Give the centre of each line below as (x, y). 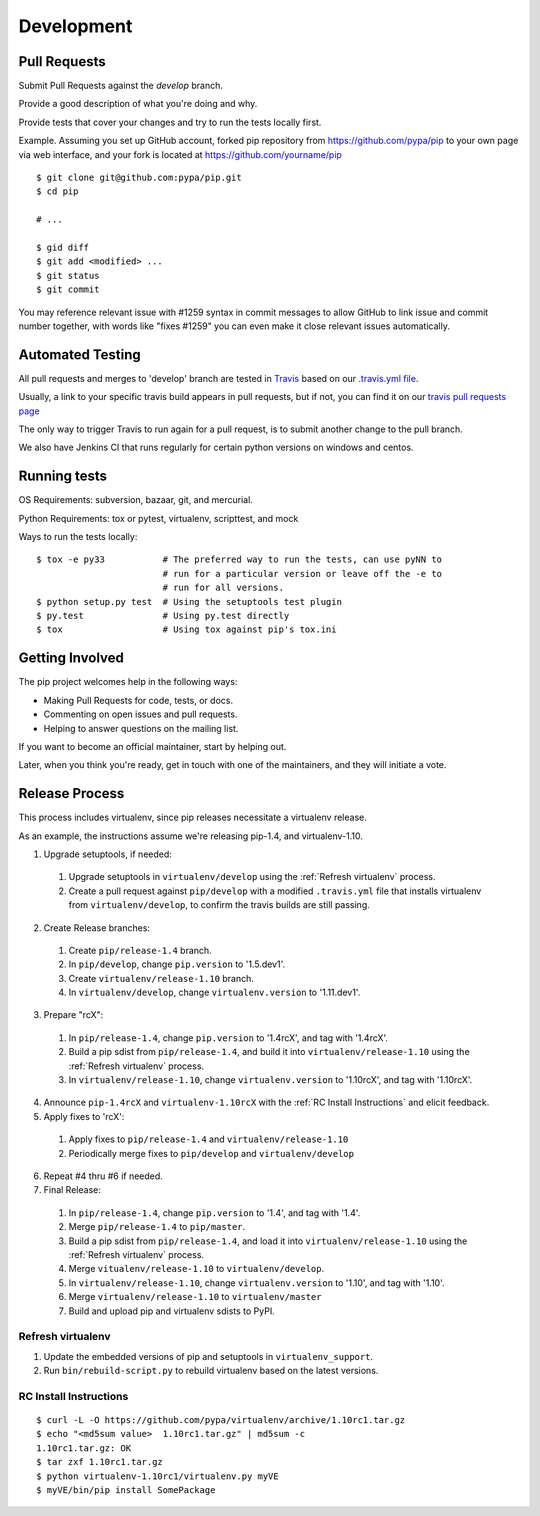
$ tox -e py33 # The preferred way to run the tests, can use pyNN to (239, 559)
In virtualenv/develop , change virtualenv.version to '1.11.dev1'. (214, 992)
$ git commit (68, 289)
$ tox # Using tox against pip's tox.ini (186, 629)
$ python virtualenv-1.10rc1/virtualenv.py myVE (157, 1476)
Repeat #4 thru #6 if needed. (103, 1176)
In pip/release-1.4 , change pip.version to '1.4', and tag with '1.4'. (214, 1212)
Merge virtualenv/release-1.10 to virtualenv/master (195, 1297)
